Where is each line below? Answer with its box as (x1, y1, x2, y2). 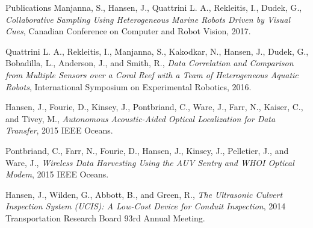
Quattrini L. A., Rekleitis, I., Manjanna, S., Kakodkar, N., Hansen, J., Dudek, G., (5, 45, 309, 57)
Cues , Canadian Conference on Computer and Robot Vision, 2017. (5, 25, 251, 37)
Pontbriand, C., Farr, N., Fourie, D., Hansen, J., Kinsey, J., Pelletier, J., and (5, 144, 289, 156)
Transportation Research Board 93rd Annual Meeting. (5, 211, 205, 224)
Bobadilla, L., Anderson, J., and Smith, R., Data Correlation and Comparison (5, 57, 294, 69)
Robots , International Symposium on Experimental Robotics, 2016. (5, 80, 252, 93)
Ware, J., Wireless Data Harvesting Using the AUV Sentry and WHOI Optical (5, 156, 294, 168)
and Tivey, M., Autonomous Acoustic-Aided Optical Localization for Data (5, 112, 276, 125)
